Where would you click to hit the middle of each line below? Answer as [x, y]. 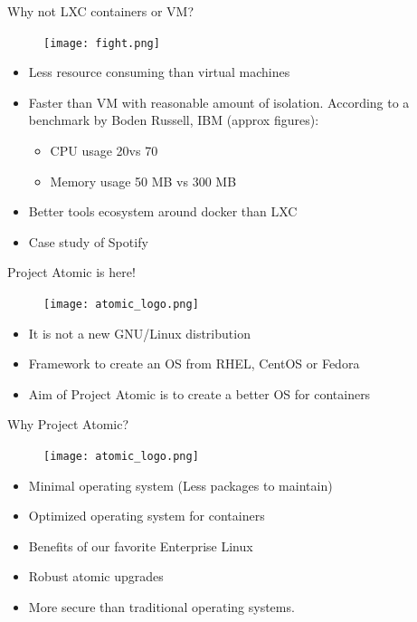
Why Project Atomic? [68, 424]
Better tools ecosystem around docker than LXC [163, 211]
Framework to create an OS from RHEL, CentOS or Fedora [194, 364]
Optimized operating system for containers [147, 516]
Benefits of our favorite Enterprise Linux [141, 545]
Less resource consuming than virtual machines [159, 72]
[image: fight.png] [102, 43]
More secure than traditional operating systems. [161, 607]
